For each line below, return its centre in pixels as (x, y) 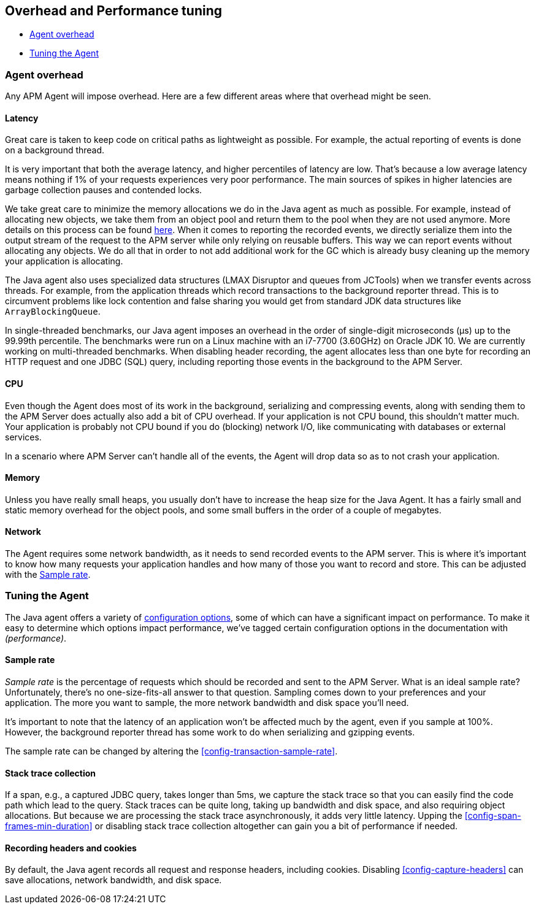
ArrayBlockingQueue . (53, 312)
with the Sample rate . (48, 575)
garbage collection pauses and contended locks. (104, 190)
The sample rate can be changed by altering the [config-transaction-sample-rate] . (171, 751)
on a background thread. (55, 150)
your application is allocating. (64, 261)
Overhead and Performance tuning (113, 11)
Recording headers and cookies (71, 848)
